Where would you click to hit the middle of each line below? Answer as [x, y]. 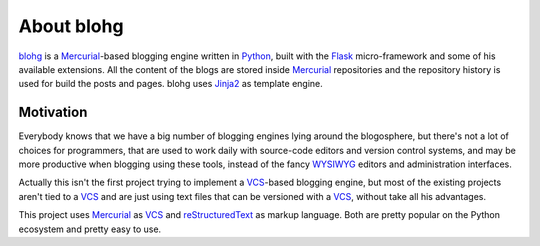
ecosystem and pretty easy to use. [90, 229]
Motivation [53, 112]
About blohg [71, 26]
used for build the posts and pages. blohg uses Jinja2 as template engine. [171, 84]
